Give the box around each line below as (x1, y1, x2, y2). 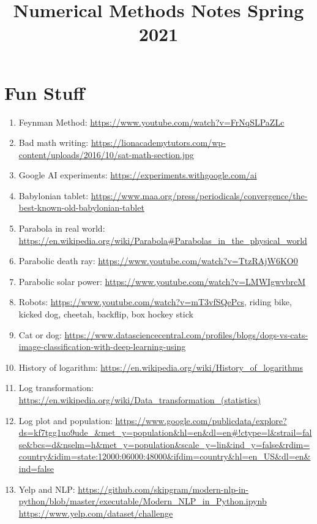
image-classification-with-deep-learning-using (18, 340, 186, 353)
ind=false (18, 461, 54, 474)
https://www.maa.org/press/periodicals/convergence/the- (91, 189, 308, 202)
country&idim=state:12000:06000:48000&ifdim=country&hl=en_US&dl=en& (18, 450, 311, 463)
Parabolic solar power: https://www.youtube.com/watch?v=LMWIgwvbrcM (18, 275, 305, 287)
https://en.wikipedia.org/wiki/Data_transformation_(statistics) (18, 393, 261, 406)
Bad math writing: (18, 136, 89, 149)
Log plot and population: (18, 414, 113, 427)
